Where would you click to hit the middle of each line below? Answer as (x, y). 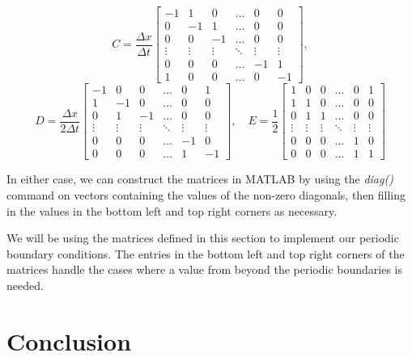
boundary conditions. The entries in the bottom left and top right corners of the (206, 253)
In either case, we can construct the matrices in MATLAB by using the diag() (200, 179)
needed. (25, 285)
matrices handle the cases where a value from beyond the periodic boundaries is (205, 269)
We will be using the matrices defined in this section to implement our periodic (203, 238)
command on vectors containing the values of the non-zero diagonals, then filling (206, 194)
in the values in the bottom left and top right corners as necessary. (172, 210)
